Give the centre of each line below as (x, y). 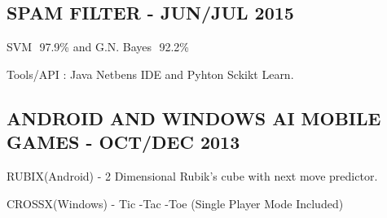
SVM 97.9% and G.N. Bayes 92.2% (98, 47)
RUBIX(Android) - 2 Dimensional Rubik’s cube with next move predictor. (192, 175)
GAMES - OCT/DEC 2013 (123, 142)
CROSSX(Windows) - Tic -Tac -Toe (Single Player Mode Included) (175, 203)
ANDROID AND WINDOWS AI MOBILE (194, 118)
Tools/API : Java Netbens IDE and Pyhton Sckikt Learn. (150, 74)
